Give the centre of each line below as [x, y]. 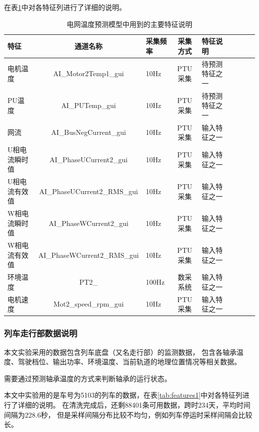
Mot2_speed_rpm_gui [89, 304]
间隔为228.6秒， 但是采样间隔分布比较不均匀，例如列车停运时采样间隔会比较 [128, 414]
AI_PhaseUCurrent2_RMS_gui [88, 191]
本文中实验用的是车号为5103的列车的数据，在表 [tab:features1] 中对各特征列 [123, 395]
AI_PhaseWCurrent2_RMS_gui [89, 255]
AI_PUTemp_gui [88, 105]
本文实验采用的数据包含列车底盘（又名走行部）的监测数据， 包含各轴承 [120, 352]
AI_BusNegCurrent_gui [88, 132]
